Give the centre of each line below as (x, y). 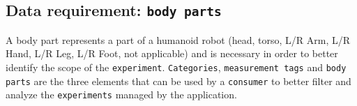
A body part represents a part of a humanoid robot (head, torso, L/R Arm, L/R (178, 39)
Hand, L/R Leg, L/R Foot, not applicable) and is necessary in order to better (172, 53)
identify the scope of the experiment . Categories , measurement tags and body (176, 67)
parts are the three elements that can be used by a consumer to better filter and (178, 81)
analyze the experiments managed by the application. (121, 94)
